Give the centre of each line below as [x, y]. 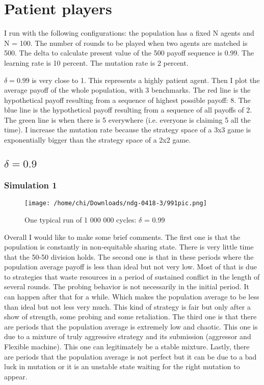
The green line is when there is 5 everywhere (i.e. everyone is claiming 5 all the [127, 119]
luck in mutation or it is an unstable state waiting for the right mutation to [122, 366]
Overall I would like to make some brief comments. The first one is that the [122, 237]
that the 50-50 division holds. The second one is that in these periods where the [129, 256]
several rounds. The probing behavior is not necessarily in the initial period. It [127, 286]
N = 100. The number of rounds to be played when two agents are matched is [126, 43]
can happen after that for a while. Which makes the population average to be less [132, 297]
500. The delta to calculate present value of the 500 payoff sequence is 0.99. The [129, 53]
